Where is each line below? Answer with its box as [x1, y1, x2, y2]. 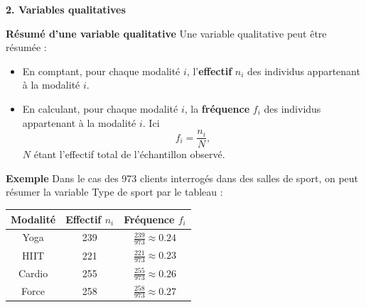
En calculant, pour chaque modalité [22, 101, 178, 116]
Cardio [18, 265, 48, 280]
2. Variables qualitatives [6, 2, 126, 16]
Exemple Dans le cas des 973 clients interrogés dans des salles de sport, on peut [6, 170, 359, 185]
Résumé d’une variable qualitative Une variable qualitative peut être [6, 26, 327, 40]
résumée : [6, 40, 47, 55]
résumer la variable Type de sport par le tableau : [6, 184, 223, 199]
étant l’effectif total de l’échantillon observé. [33, 147, 225, 162]
